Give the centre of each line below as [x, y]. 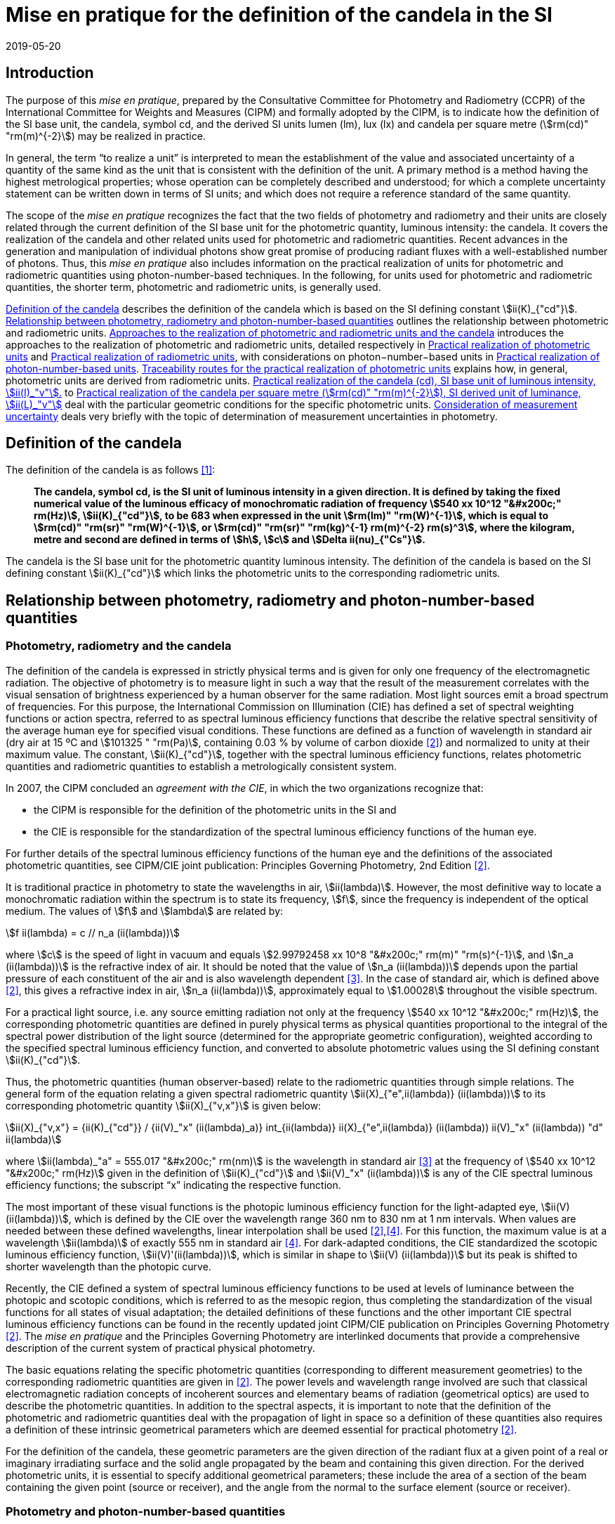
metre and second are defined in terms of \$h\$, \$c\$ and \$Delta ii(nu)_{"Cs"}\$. [230, 540]
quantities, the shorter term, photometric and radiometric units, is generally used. [193, 287]
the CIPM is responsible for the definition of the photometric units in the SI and [215, 809]
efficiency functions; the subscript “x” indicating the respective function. [173, 1185]
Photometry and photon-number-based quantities [146, 1512]
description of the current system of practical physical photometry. [160, 1348]
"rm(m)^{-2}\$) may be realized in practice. [106, 136]
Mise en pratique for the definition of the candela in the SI [279, 15]
